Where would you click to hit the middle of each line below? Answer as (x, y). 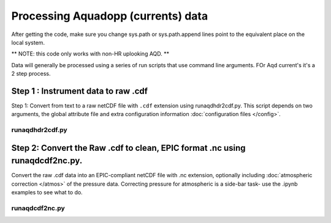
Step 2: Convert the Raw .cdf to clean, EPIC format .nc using (128, 148)
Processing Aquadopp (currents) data (110, 16)
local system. (28, 42)
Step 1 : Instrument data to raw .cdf (80, 91)
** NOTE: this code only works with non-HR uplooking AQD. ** (90, 54)
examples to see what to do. (47, 192)
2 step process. (31, 74)
